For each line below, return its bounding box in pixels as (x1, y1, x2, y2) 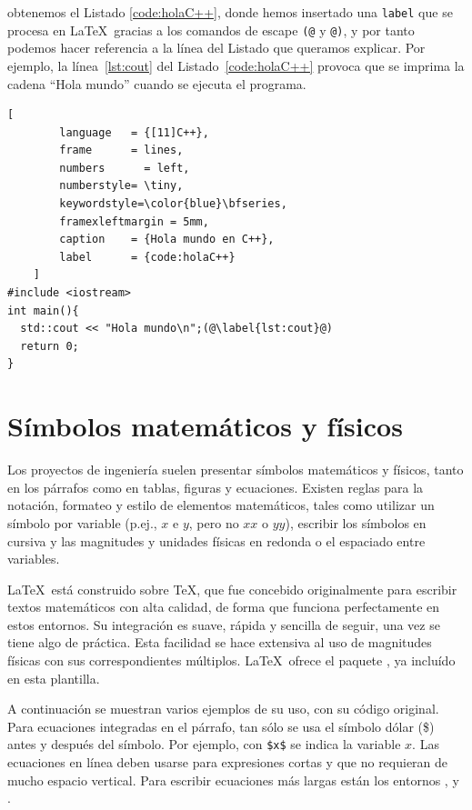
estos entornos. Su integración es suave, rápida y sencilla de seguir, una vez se (7, 615, 440, 634)
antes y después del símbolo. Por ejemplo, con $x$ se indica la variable (7, 735, 401, 754)
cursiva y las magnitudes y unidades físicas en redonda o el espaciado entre (7, 531, 426, 550)
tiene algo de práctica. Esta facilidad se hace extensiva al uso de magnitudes (7, 633, 432, 652)
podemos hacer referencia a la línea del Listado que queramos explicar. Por (7, 38, 426, 57)
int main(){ (7, 304, 79, 317)
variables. (7, 549, 60, 568)
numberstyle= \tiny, (59, 179, 184, 193)
